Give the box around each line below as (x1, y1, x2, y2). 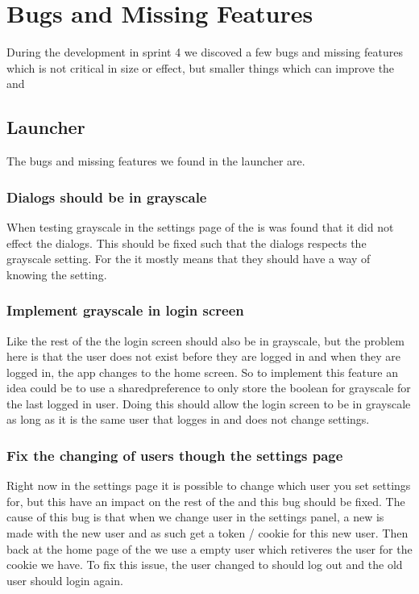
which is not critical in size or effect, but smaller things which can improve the (6, 59, 395, 76)
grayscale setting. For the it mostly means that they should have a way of (6, 250, 371, 267)
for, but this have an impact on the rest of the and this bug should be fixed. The (6, 492, 405, 509)
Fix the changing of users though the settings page (6, 445, 343, 465)
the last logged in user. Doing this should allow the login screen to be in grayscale (6, 395, 411, 412)
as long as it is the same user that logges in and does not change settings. (6, 411, 370, 428)
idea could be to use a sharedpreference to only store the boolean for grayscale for (6, 379, 411, 396)
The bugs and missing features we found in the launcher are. (6, 153, 305, 169)
